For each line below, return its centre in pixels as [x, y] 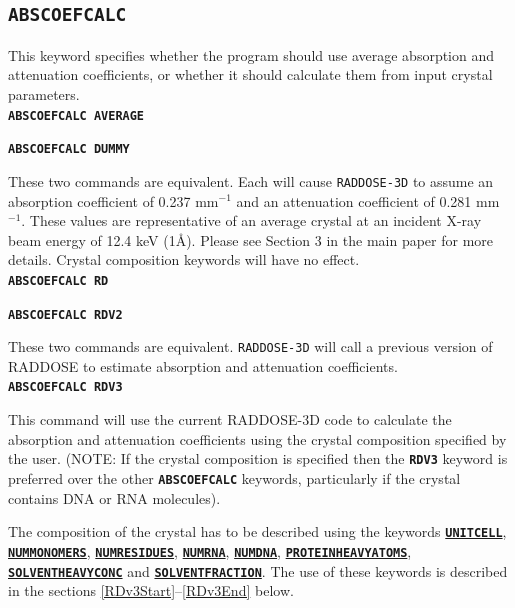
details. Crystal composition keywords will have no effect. [184, 259]
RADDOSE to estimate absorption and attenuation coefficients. [203, 365]
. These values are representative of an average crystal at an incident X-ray [251, 220]
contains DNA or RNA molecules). [114, 497]
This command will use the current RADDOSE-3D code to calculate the [230, 419]
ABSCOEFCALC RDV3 [65, 387]
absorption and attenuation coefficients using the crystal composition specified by [257, 438]
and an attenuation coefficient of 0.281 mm [368, 200]
